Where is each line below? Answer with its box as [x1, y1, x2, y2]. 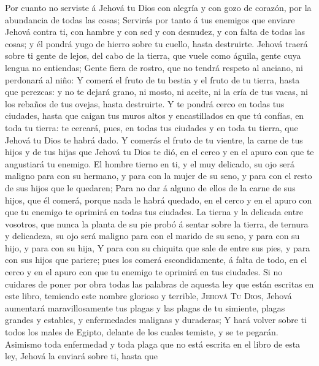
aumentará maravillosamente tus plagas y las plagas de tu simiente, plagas [5, 301, 285, 314]
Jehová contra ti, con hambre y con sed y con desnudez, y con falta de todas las [5, 25, 305, 38]
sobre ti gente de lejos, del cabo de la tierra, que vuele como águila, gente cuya [5, 49, 301, 62]
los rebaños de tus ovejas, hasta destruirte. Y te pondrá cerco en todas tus [5, 97, 285, 110]
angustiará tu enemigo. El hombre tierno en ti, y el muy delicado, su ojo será [5, 157, 294, 170]
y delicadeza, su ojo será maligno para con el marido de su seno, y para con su [5, 229, 300, 242]
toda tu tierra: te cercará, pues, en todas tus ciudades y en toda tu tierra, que [5, 121, 298, 134]
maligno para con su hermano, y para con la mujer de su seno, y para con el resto [5, 169, 312, 182]
